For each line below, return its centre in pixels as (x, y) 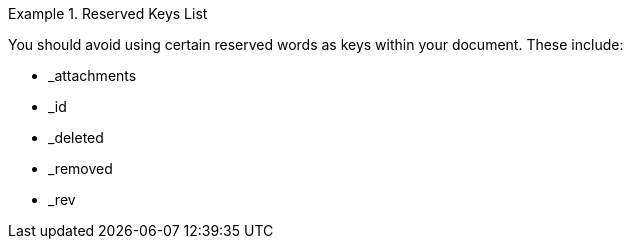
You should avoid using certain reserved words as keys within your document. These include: (316, 44)
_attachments (92, 75)
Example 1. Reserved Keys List (108, 13)
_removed (80, 168)
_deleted (76, 137)
